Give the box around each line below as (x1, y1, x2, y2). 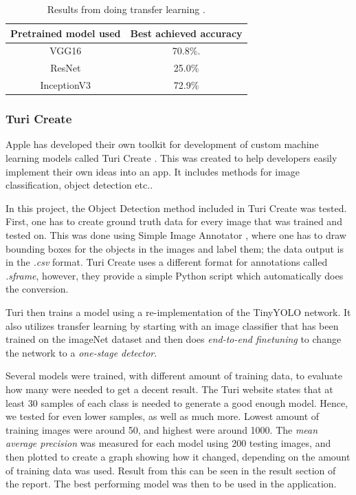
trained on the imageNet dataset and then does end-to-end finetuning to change (5, 332, 342, 346)
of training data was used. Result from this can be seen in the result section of (5, 463, 336, 477)
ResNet (50, 61, 81, 75)
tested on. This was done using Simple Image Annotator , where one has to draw (5, 228, 346, 242)
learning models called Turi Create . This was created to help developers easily (5, 151, 337, 165)
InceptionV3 (40, 78, 91, 92)
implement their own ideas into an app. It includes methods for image (5, 164, 300, 178)
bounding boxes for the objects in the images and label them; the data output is (5, 241, 344, 255)
